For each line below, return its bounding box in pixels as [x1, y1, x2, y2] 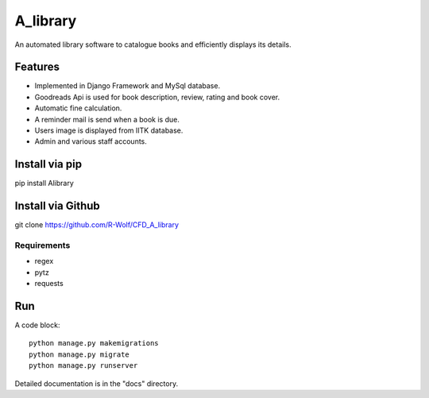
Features [14, 60, 60, 74]
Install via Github [14, 199, 101, 213]
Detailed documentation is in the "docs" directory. [14, 378, 179, 388]
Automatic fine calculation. [34, 103, 122, 113]
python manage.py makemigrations [29, 338, 159, 348]
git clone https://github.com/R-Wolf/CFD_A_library [14, 220, 179, 230]
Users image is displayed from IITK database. [34, 126, 184, 135]
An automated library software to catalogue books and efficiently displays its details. [14, 40, 292, 49]
